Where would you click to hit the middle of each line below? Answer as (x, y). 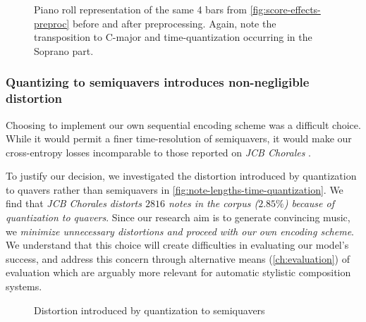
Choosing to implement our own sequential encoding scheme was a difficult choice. (183, 124)
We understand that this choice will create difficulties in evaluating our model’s (177, 245)
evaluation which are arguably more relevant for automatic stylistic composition (178, 272)
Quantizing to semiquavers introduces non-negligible (158, 82)
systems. (24, 286)
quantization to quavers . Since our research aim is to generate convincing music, (178, 217)
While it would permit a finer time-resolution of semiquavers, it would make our (179, 138)
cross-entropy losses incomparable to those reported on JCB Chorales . (158, 152)
